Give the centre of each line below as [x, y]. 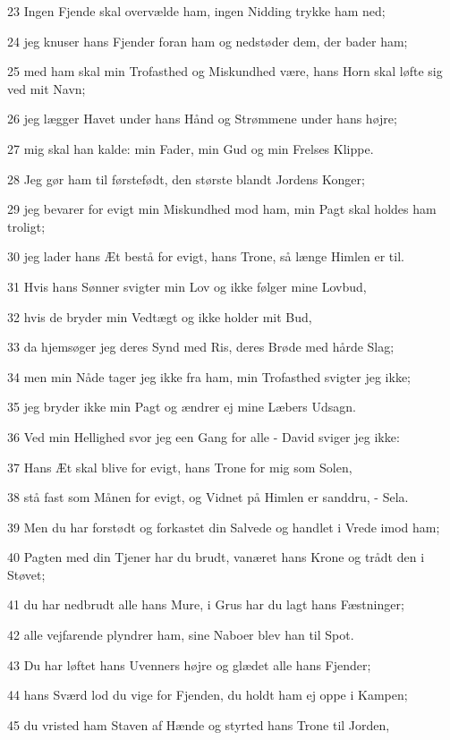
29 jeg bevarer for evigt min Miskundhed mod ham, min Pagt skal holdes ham [222, 209]
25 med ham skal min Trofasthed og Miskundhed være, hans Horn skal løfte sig [225, 71]
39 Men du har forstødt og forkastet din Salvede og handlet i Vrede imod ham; [224, 527]
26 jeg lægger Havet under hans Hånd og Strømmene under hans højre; [202, 119]
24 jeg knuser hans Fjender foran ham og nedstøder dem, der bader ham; [208, 41]
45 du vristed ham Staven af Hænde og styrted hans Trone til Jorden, [199, 724]
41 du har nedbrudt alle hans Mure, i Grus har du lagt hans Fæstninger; [206, 604]
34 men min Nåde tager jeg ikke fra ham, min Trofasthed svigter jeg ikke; [209, 376]
